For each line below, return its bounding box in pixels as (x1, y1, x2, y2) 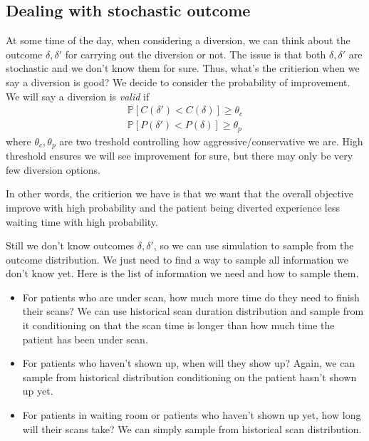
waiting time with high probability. (6, 214, 158, 229)
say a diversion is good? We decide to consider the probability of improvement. (6, 74, 350, 89)
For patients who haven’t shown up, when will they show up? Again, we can (22, 356, 355, 370)
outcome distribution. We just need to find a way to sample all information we (6, 251, 348, 266)
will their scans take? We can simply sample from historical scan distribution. (22, 421, 362, 436)
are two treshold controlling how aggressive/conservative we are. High (59, 133, 363, 148)
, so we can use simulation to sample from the (153, 238, 354, 253)
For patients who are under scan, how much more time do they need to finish (22, 289, 360, 304)
